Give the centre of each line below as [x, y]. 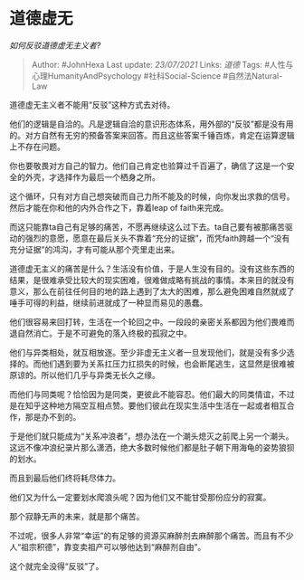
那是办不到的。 [53, 416]
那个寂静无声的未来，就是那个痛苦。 [77, 516]
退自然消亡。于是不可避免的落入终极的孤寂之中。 [100, 333]
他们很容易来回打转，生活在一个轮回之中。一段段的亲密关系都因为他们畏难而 [152, 321]
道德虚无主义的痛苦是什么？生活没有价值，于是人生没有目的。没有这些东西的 [152, 269]
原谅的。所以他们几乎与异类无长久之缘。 [85, 375]
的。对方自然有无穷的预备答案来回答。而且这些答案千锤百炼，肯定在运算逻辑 [152, 135]
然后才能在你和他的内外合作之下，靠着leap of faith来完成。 [119, 207]
